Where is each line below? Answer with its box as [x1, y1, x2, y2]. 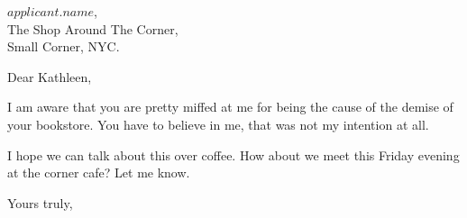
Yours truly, [7, 193, 73, 212]
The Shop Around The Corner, [7, 19, 179, 38]
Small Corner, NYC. [7, 37, 120, 56]
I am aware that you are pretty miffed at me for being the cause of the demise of [7, 97, 453, 116]
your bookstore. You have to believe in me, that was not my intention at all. [7, 114, 429, 133]
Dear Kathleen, [7, 67, 92, 86]
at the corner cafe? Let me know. [7, 163, 190, 182]
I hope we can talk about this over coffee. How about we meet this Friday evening [7, 145, 460, 164]
